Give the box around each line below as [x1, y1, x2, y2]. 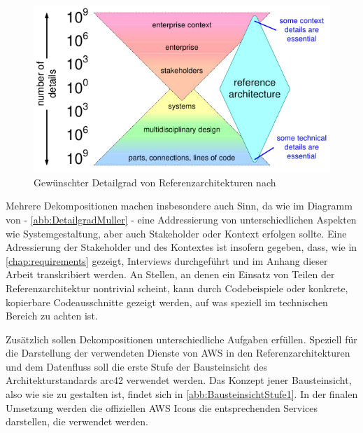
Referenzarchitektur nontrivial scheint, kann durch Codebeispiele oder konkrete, [6, 280, 348, 295]
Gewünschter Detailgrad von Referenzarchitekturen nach [34, 174, 276, 189]
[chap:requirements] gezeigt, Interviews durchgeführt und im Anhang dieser [6, 253, 328, 268]
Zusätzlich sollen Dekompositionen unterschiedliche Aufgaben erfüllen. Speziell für [6, 331, 357, 346]
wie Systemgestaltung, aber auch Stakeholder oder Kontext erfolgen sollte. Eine [6, 226, 347, 240]
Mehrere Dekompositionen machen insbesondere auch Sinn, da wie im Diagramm [6, 198, 353, 213]
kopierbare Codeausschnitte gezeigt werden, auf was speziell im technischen [6, 294, 328, 309]
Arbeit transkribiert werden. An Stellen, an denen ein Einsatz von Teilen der [6, 267, 335, 282]
